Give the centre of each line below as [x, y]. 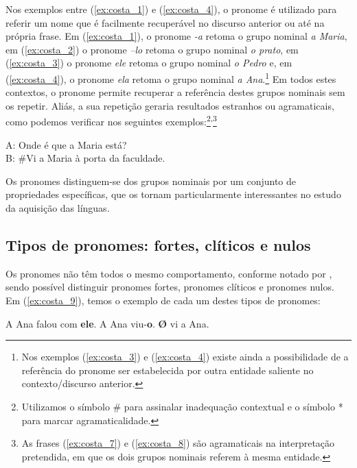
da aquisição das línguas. [58, 208]
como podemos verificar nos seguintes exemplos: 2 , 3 [111, 121]
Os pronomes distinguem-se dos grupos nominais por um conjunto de [151, 181]
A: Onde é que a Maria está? [66, 144]
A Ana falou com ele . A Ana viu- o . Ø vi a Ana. [107, 323]
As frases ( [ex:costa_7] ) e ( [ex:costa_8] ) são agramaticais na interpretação [178, 443]
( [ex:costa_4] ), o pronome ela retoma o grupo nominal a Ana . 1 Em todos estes [171, 77]
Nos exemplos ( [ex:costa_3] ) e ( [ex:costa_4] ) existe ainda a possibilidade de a [185, 357]
